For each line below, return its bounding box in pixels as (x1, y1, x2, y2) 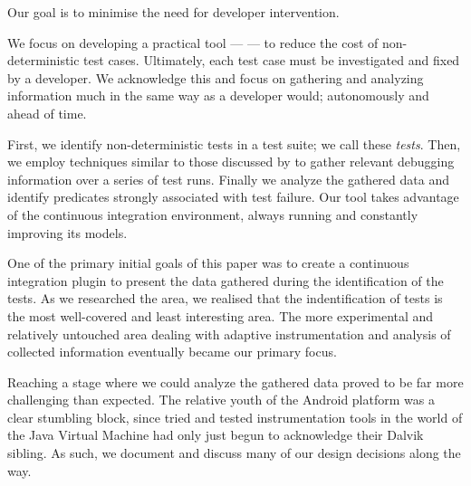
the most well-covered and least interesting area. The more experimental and (7, 306, 434, 325)
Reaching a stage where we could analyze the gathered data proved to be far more (7, 372, 464, 391)
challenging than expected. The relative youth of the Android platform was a (7, 390, 435, 409)
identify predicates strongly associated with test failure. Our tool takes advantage (7, 187, 459, 206)
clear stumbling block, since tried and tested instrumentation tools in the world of (7, 407, 463, 426)
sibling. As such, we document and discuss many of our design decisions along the (7, 443, 461, 462)
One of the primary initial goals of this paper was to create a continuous (7, 253, 409, 272)
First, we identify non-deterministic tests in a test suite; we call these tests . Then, (7, 134, 461, 153)
